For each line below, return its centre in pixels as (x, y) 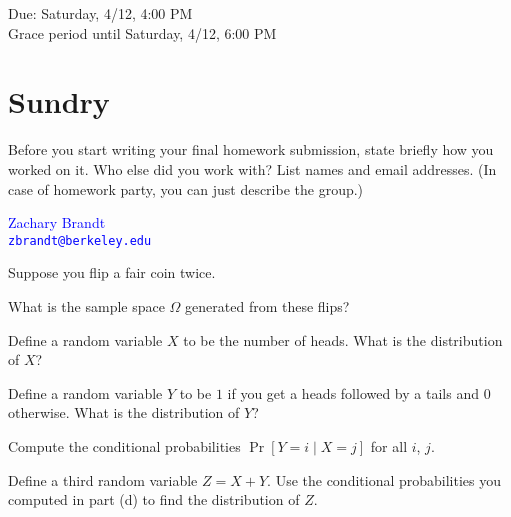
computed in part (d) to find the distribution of (154, 499)
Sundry (59, 101)
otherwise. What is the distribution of (124, 412)
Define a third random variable (103, 479)
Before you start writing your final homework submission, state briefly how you (251, 149)
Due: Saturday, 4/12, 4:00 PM (100, 13)
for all (389, 445)
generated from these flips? (267, 305)
